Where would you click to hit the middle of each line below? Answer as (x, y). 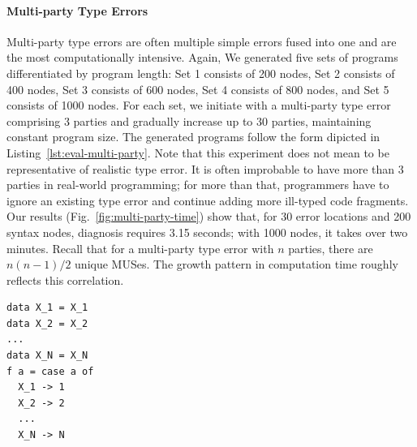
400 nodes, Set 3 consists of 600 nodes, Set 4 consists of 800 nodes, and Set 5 (198, 89)
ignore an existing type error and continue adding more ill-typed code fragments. (208, 200)
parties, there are (331, 248)
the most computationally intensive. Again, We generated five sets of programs (202, 57)
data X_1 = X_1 (47, 308)
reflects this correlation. (65, 279)
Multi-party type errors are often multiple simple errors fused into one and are (202, 41)
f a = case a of (50, 371)
